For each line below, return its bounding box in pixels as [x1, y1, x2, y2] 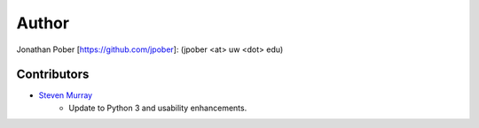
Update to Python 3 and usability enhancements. [68, 102, 247, 113]
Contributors [16, 67, 90, 82]
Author [16, 13, 70, 33]
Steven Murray [38, 90, 93, 101]
